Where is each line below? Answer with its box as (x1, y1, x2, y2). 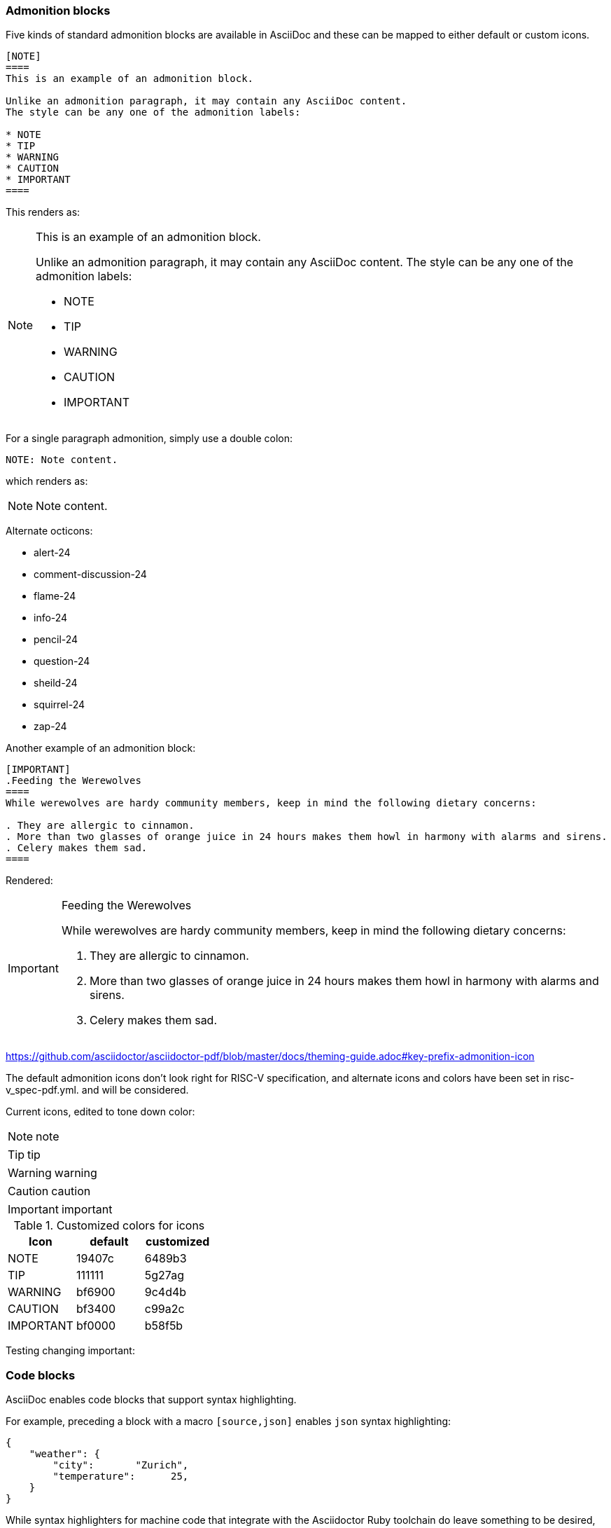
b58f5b (144, 1319, 183, 1333)
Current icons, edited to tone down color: (6, 1106, 195, 1118)
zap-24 (34, 720, 67, 733)
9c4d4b (144, 1285, 187, 1300)
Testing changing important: (6, 1344, 135, 1357)
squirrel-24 (34, 698, 85, 711)
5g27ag (144, 1268, 184, 1283)
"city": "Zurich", (52, 1459, 189, 1471)
